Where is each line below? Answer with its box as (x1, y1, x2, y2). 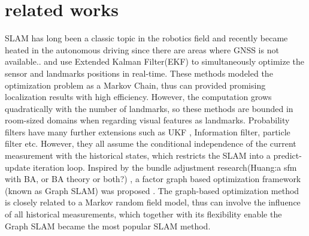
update (5, 161, 31, 173)
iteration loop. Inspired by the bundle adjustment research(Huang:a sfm (33, 161, 297, 173)
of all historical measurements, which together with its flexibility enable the (5, 208, 282, 220)
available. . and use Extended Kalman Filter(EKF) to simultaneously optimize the (5, 55, 305, 68)
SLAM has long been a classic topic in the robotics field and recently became (5, 32, 288, 44)
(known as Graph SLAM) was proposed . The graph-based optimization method (5, 184, 299, 196)
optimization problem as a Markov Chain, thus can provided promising (5, 78, 266, 91)
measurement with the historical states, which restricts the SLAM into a (5, 149, 271, 162)
